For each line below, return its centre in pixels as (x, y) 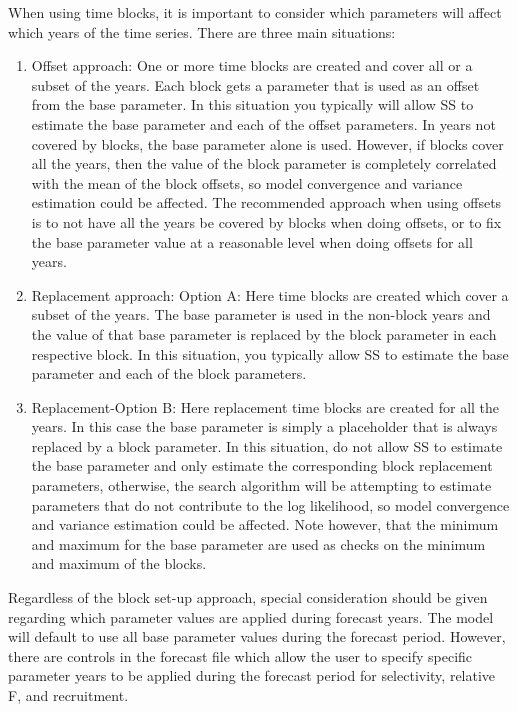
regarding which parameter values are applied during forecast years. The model (251, 616)
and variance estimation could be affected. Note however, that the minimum (265, 524)
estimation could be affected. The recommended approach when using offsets (266, 202)
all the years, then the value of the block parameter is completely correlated (264, 163)
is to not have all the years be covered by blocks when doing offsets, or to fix (266, 221)
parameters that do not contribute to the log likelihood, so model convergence (270, 504)
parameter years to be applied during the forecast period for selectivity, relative (252, 675)
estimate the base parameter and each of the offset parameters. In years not (263, 123)
